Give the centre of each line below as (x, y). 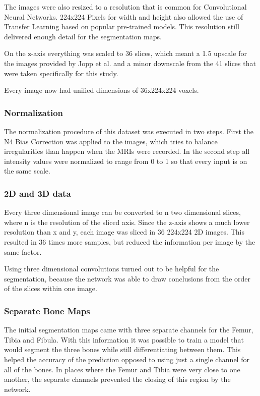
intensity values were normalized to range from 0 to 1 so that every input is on (126, 161)
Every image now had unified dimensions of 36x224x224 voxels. (102, 90)
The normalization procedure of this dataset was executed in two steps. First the (129, 131)
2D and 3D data (38, 193)
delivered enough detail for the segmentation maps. (83, 36)
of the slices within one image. (51, 288)
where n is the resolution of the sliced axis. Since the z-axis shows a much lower (127, 222)
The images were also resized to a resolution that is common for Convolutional (125, 7)
